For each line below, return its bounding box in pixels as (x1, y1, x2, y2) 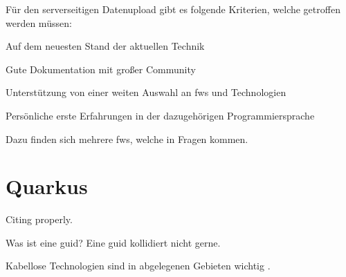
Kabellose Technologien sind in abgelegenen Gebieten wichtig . (6, 258, 271, 273)
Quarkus (6, 172, 88, 200)
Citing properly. (6, 212, 73, 227)
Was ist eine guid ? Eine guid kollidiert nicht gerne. (6, 235, 221, 249)
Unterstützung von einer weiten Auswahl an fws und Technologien (6, 85, 286, 99)
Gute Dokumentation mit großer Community (6, 61, 196, 76)
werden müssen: (6, 15, 72, 30)
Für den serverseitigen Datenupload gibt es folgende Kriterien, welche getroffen (6, 2, 340, 16)
